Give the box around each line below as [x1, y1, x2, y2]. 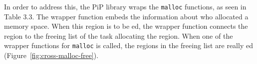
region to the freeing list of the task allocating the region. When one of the [4, 30, 233, 41]
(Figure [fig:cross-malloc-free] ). [4, 50, 99, 61]
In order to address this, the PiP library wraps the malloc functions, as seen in [4, 1, 247, 11]
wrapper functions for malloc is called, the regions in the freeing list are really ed [4, 40, 253, 51]
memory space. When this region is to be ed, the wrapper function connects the [4, 21, 248, 31]
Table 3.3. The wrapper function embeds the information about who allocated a [4, 11, 249, 21]
